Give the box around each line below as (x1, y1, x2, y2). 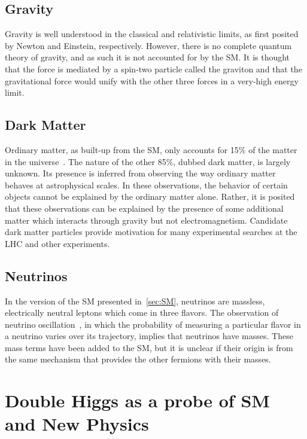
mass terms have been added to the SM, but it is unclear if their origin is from (5, 341, 293, 353)
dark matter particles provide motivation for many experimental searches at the (5, 225, 297, 238)
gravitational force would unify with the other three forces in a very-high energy (5, 74, 299, 87)
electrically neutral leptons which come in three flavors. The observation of (5, 306, 279, 319)
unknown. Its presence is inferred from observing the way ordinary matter (5, 167, 276, 179)
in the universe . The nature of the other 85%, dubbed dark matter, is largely (5, 155, 291, 167)
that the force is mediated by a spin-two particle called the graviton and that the (5, 62, 302, 75)
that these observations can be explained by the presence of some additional (5, 202, 284, 214)
